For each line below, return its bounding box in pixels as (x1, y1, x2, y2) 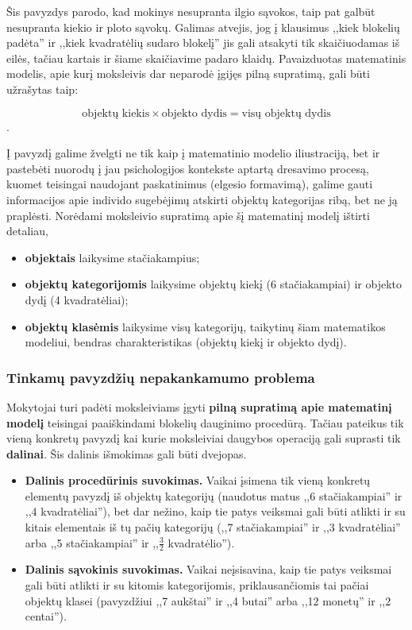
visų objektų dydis (241, 107, 331, 119)
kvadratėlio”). (167, 534, 235, 551)
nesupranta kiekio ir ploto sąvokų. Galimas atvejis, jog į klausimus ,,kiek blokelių (6, 18, 400, 35)
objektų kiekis (82, 107, 150, 119)
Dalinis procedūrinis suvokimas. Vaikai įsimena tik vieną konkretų (25, 472, 371, 489)
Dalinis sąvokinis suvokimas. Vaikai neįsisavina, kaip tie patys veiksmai (25, 561, 392, 578)
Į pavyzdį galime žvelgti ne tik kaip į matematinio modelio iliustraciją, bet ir (6, 145, 380, 161)
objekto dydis (161, 107, 227, 119)
